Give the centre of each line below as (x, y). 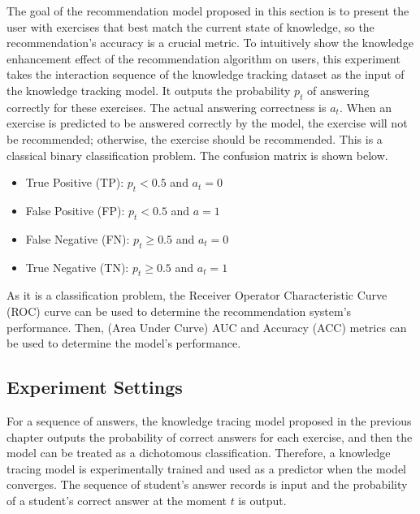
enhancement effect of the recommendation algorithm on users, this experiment (204, 58)
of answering (338, 90)
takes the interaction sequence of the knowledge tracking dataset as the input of (206, 74)
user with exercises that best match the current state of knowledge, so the (191, 26)
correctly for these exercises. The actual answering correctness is (167, 107)
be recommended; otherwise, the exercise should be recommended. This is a (195, 138)
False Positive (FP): (75, 210)
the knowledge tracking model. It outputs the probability (149, 90)
